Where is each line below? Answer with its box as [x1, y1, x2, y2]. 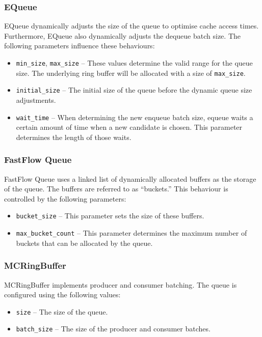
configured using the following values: [4, 289, 121, 300]
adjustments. [16, 94, 56, 105]
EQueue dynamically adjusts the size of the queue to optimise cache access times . [4, 20, 259, 31]
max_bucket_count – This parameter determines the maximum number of [16, 228, 247, 238]
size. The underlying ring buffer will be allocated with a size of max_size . [16, 67, 246, 78]
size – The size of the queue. [16, 306, 108, 317]
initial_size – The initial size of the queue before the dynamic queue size [16, 85, 252, 95]
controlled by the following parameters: [4, 193, 126, 204]
